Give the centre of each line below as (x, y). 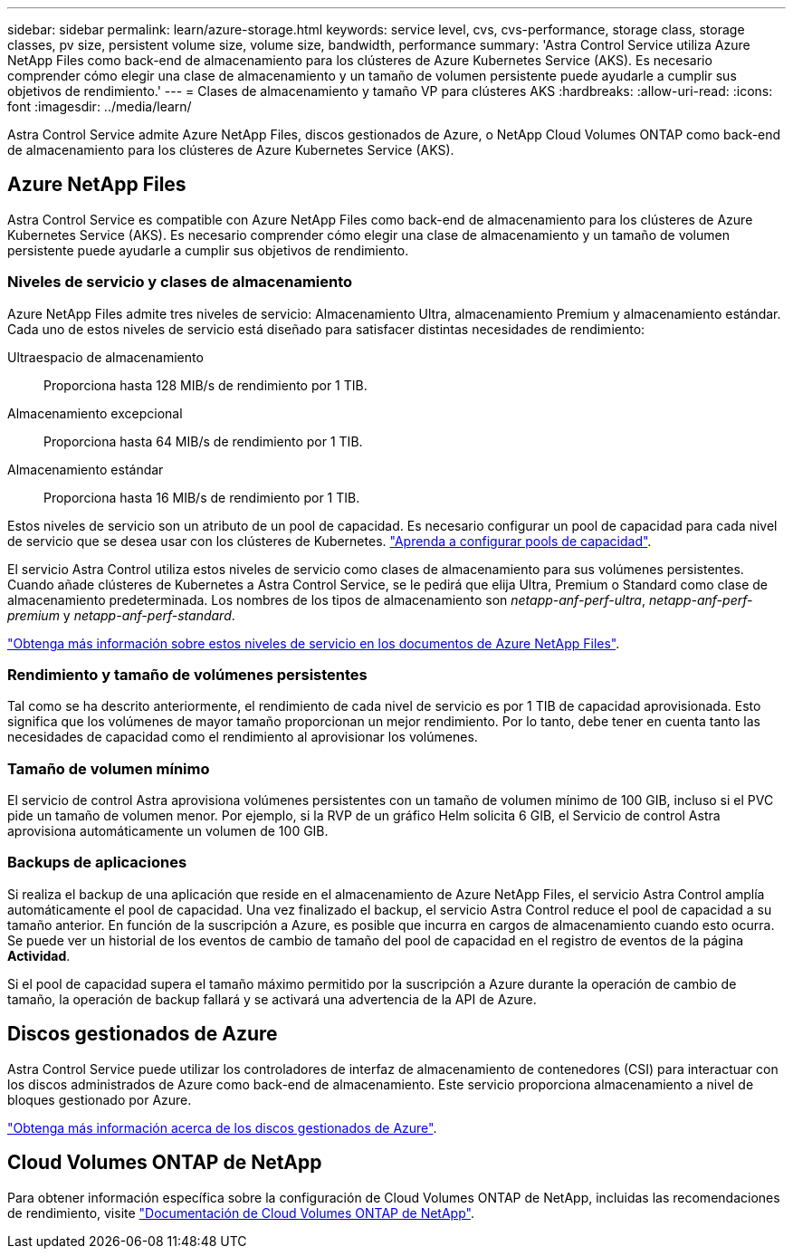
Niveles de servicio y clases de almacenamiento (180, 282)
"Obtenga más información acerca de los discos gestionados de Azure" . (222, 1127)
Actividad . (39, 955)
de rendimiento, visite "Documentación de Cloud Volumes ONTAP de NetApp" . (241, 1213)
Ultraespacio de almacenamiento (105, 357)
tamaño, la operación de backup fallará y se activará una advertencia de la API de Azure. (272, 999)
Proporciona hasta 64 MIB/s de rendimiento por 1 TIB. (203, 441)
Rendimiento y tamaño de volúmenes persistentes (187, 674)
